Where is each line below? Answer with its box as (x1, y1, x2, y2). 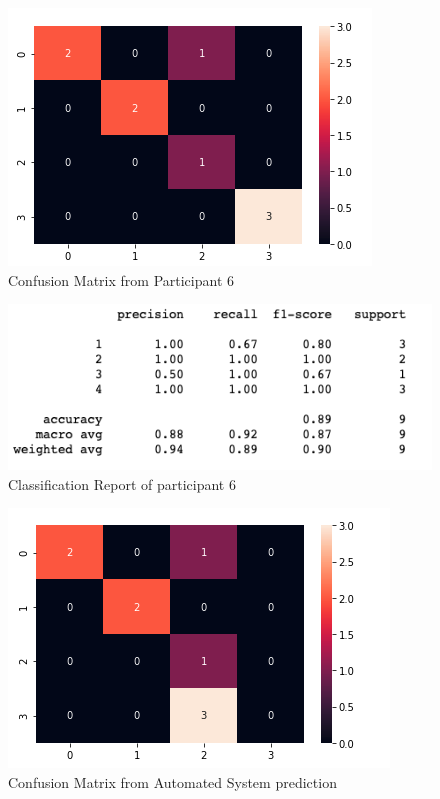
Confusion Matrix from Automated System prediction (8, 771, 337, 792)
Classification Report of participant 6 (8, 473, 236, 494)
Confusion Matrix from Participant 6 (8, 269, 234, 290)
